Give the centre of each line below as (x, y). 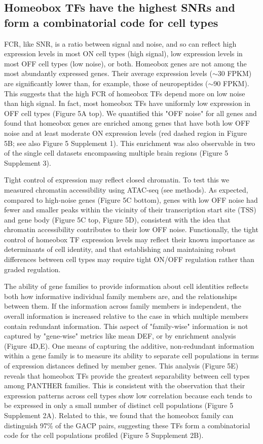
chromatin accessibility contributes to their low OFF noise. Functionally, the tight (131, 229)
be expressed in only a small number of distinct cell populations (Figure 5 (119, 405)
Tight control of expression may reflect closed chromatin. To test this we (117, 180)
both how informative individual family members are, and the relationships (121, 296)
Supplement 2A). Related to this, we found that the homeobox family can (119, 415)
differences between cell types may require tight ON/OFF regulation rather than (129, 259)
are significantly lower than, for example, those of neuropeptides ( (106, 83)
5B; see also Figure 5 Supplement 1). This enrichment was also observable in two (130, 143)
